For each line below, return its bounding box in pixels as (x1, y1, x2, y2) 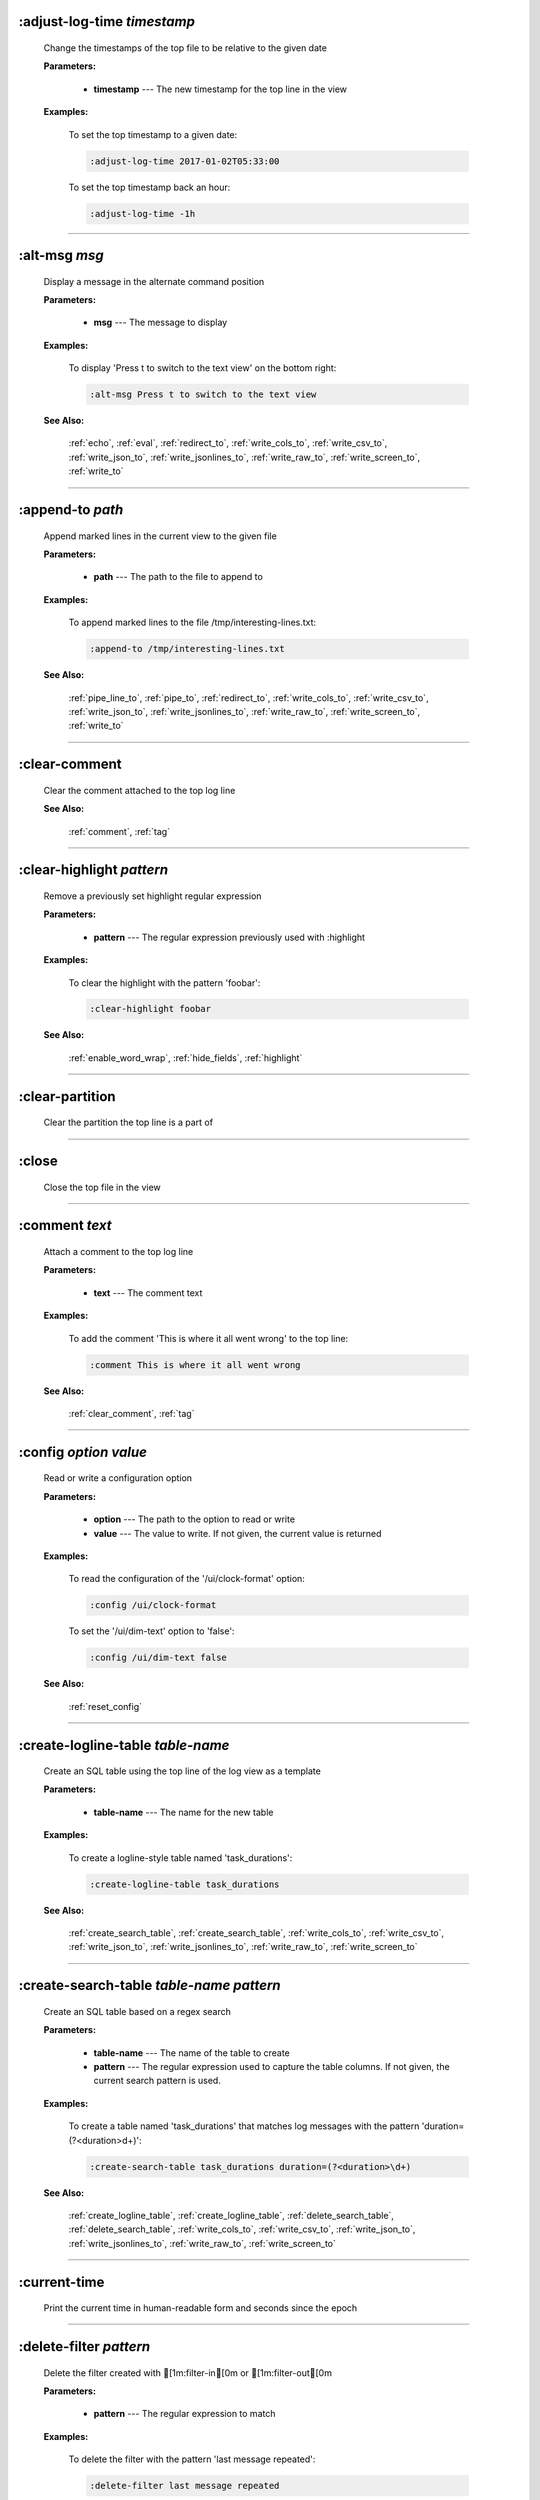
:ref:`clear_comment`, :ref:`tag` (68, 1408, 195, 1419)
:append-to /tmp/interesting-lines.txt (89, 643, 285, 655)
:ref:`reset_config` (68, 1700, 143, 1712)
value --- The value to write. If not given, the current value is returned (93, 1527, 382, 1539)
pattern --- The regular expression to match (93, 2408, 276, 2420)
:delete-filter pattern (18, 2338, 151, 2355)
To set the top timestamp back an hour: (68, 181, 231, 193)
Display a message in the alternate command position (43, 275, 265, 287)
